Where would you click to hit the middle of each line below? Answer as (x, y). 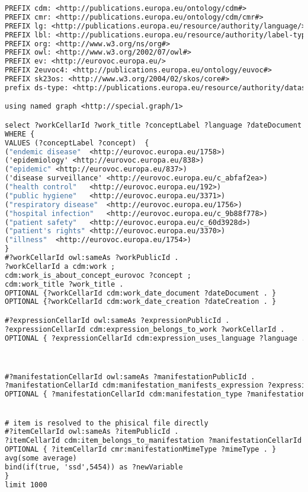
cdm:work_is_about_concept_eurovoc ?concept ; (98, 275)
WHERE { (20, 134)
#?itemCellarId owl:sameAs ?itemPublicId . (92, 432)
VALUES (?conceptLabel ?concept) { (77, 143)
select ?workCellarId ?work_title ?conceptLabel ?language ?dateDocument (153, 125)
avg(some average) (41, 458)
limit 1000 (26, 485)
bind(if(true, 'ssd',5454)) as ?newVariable (94, 467)
